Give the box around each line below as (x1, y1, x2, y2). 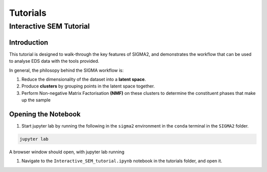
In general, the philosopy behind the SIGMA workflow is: (9, 67, 124, 73)
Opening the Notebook (9, 110, 81, 118)
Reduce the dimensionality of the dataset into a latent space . (21, 76, 146, 82)
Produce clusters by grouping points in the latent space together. (21, 83, 155, 89)
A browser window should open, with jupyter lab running (9, 149, 125, 155)
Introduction (9, 38, 48, 46)
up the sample (21, 97, 51, 103)
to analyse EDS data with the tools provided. (9, 58, 99, 64)
